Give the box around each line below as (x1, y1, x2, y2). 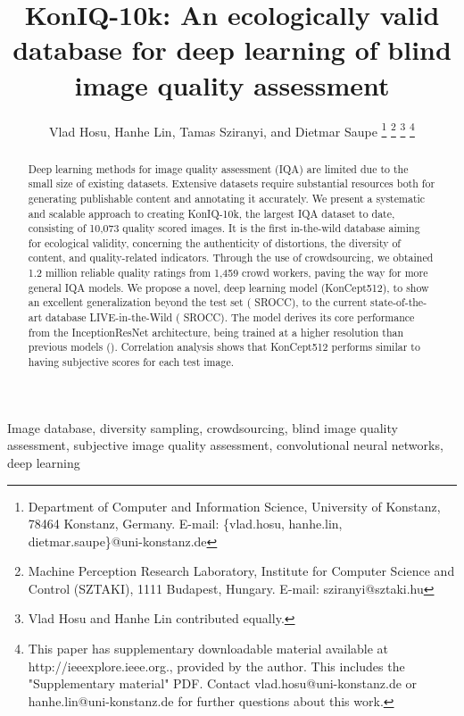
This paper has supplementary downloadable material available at (28, 639, 389, 658)
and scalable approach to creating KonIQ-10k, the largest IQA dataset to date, (28, 205, 395, 221)
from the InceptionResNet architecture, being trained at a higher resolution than (28, 324, 404, 339)
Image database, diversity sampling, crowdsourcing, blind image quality (7, 418, 398, 437)
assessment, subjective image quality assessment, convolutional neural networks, (7, 436, 443, 454)
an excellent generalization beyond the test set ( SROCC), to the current (28, 295, 368, 310)
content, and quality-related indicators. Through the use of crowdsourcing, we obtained (28, 250, 434, 265)
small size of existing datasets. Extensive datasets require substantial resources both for (28, 176, 435, 191)
